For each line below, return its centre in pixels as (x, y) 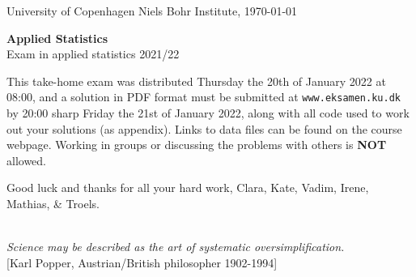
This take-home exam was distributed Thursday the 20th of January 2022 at (196, 81)
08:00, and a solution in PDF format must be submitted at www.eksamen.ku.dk (204, 97)
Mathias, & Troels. (53, 203)
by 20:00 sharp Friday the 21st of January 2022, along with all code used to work (208, 113)
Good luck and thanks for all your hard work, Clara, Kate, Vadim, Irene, (188, 188)
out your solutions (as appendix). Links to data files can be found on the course (204, 128)
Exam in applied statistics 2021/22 (93, 54)
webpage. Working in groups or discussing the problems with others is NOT (197, 145)
